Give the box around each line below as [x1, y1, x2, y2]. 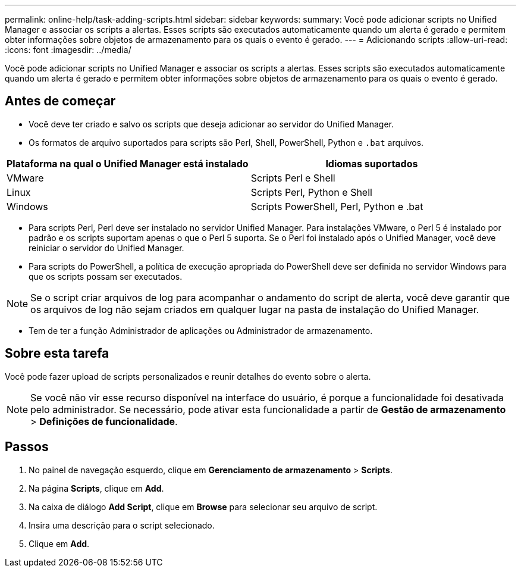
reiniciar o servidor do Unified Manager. [29, 242, 184, 253]
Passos [5, 439, 49, 455]
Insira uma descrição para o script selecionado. [29, 520, 215, 530]
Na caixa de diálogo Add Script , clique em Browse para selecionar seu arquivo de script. [29, 501, 378, 512]
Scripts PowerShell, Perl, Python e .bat [250, 200, 423, 212]
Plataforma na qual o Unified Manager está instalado [7, 157, 249, 170]
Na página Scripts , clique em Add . [29, 483, 164, 493]
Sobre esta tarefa [5, 346, 109, 361]
